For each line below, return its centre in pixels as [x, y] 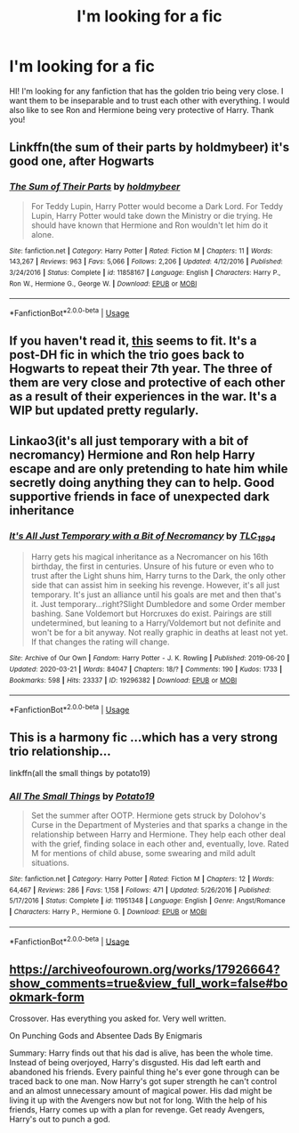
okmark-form [47, 997]
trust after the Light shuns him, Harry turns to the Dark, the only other [158, 576]
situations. [50, 862]
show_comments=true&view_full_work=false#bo [149, 983]
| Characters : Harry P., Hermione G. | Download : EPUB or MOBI [108, 911]
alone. [42, 234]
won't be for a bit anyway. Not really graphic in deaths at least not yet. [159, 633]
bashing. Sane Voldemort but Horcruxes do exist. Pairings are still [151, 614]
